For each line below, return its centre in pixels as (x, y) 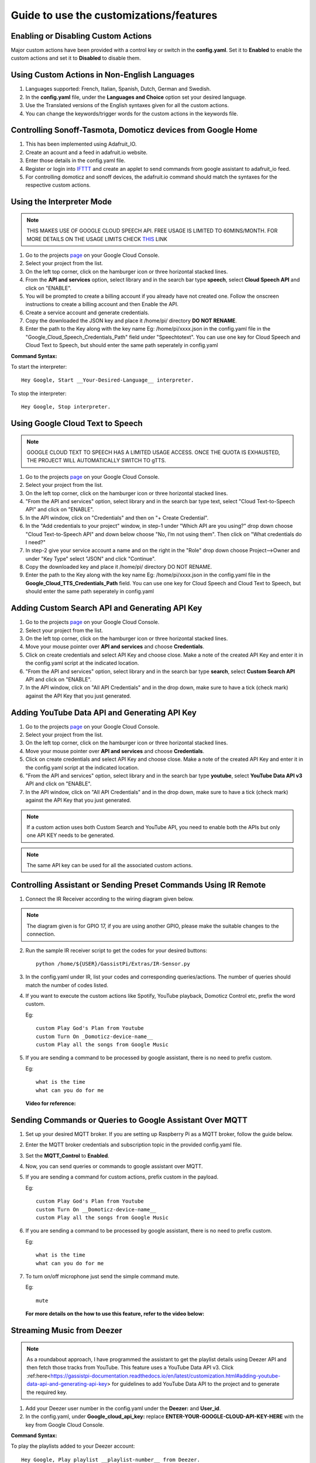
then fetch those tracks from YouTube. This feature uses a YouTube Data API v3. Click (130, 1368)
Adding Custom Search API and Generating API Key (107, 608)
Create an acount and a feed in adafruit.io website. (87, 152)
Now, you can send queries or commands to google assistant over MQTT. (114, 1166)
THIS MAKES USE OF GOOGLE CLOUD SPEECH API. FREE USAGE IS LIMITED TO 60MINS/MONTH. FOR (152, 231)
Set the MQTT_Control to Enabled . (67, 1155)
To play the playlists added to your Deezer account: (73, 1446)
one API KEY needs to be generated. (71, 835)
